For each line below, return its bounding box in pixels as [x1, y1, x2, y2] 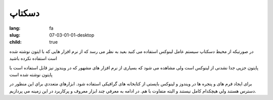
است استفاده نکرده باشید [9, 55, 58, 61]
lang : [9, 25, 21, 31]
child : [9, 39, 22, 45]
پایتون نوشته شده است [9, 71, 53, 77]
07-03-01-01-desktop [49, 32, 95, 38]
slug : [9, 32, 20, 38]
